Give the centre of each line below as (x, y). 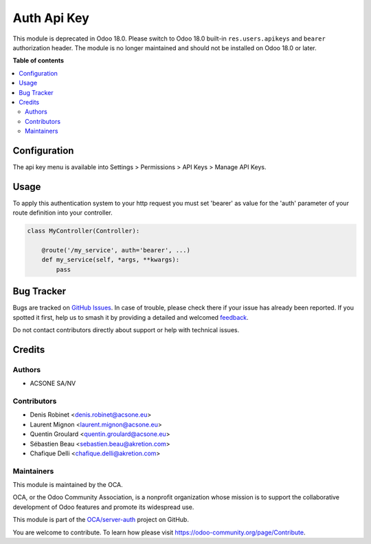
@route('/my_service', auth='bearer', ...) (116, 250)
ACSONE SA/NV (53, 383)
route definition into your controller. (63, 213)
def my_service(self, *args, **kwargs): (111, 260)
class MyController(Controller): (83, 231)
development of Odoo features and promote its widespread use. (103, 507)
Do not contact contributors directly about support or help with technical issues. (126, 330)
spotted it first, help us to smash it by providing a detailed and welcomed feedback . (131, 317)
